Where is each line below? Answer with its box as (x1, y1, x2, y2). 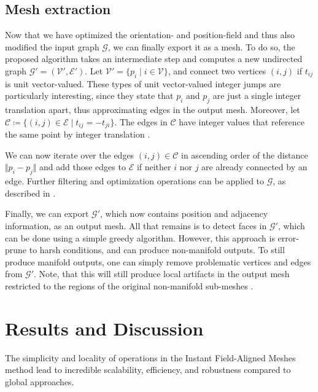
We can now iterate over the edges (5, 148, 134, 161)
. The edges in (114, 115, 168, 128)
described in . (5, 186, 56, 199)
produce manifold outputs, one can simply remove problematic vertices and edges (5, 255, 311, 268)
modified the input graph (5, 40, 99, 53)
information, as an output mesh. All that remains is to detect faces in (5, 219, 267, 232)
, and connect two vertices (168, 64, 266, 77)
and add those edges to (39, 160, 126, 173)
